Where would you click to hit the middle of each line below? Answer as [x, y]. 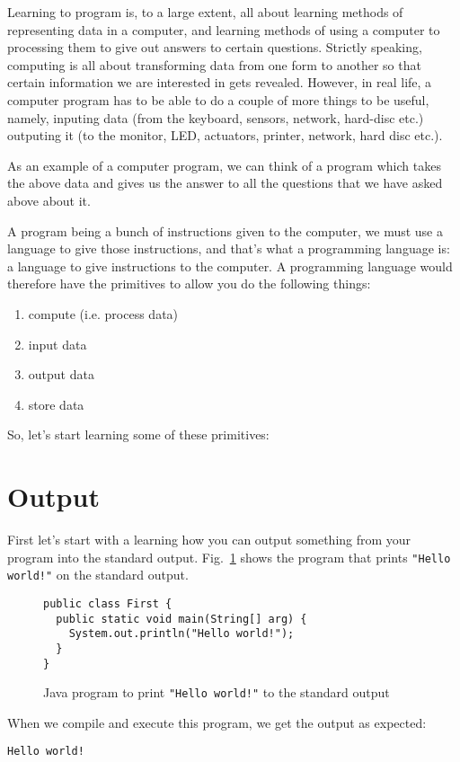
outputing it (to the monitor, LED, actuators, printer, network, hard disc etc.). [225, 135]
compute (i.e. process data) [103, 313]
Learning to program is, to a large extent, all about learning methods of [205, 12]
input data [57, 344]
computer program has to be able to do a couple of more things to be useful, [218, 99]
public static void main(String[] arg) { [181, 619]
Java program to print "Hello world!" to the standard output [217, 692]
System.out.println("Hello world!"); [181, 634]
